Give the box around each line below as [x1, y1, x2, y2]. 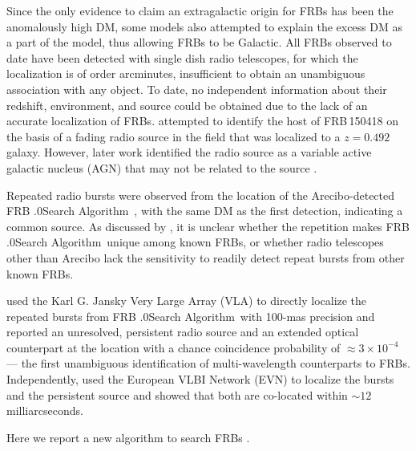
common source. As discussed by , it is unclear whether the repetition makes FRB [6, 217, 410, 234]
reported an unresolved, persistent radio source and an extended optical [6, 323, 359, 340]
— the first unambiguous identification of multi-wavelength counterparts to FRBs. [6, 355, 410, 372]
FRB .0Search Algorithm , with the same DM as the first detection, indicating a [6, 202, 403, 219]
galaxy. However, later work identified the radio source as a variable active [6, 144, 372, 160]
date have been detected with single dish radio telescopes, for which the [6, 49, 358, 66]
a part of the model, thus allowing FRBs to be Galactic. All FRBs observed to [6, 34, 392, 51]
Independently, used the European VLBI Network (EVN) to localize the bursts [6, 371, 394, 388]
